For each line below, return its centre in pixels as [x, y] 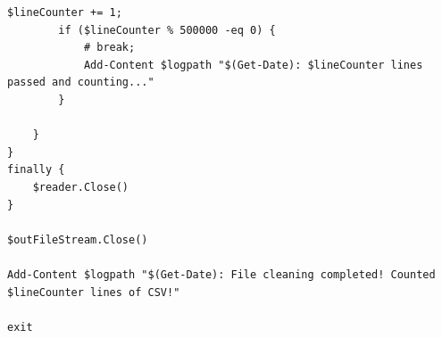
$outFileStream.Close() [78, 239]
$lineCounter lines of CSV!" [94, 292]
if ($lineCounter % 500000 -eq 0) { [167, 30]
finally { [36, 170]
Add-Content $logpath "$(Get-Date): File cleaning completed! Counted [221, 274]
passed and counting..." [81, 82]
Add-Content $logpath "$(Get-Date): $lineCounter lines [253, 65]
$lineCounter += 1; [65, 12]
